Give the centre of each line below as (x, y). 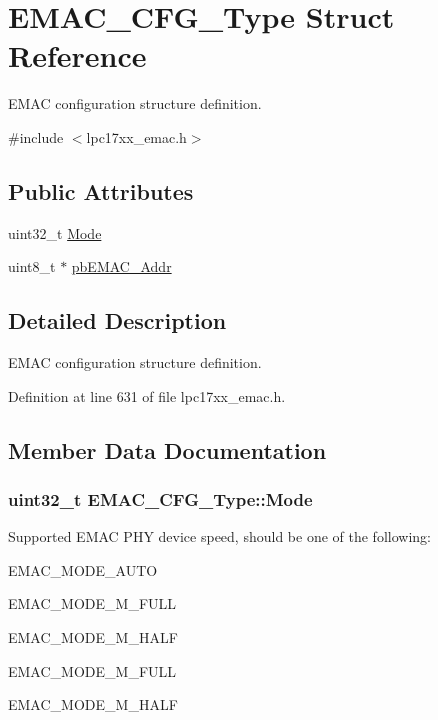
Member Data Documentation (167, 449)
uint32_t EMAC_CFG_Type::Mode (160, 498)
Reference (77, 55)
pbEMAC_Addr (121, 266)
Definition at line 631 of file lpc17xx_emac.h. (147, 395)
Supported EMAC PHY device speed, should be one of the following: (219, 536)
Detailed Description (117, 320)
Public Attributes (101, 190)
